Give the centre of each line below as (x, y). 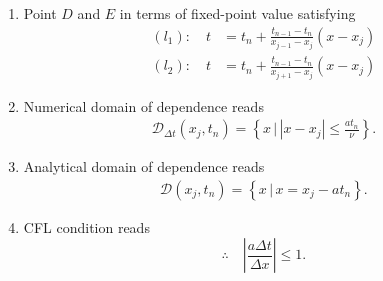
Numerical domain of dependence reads (143, 105)
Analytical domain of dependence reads (144, 166)
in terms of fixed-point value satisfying (237, 13)
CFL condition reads (86, 226)
